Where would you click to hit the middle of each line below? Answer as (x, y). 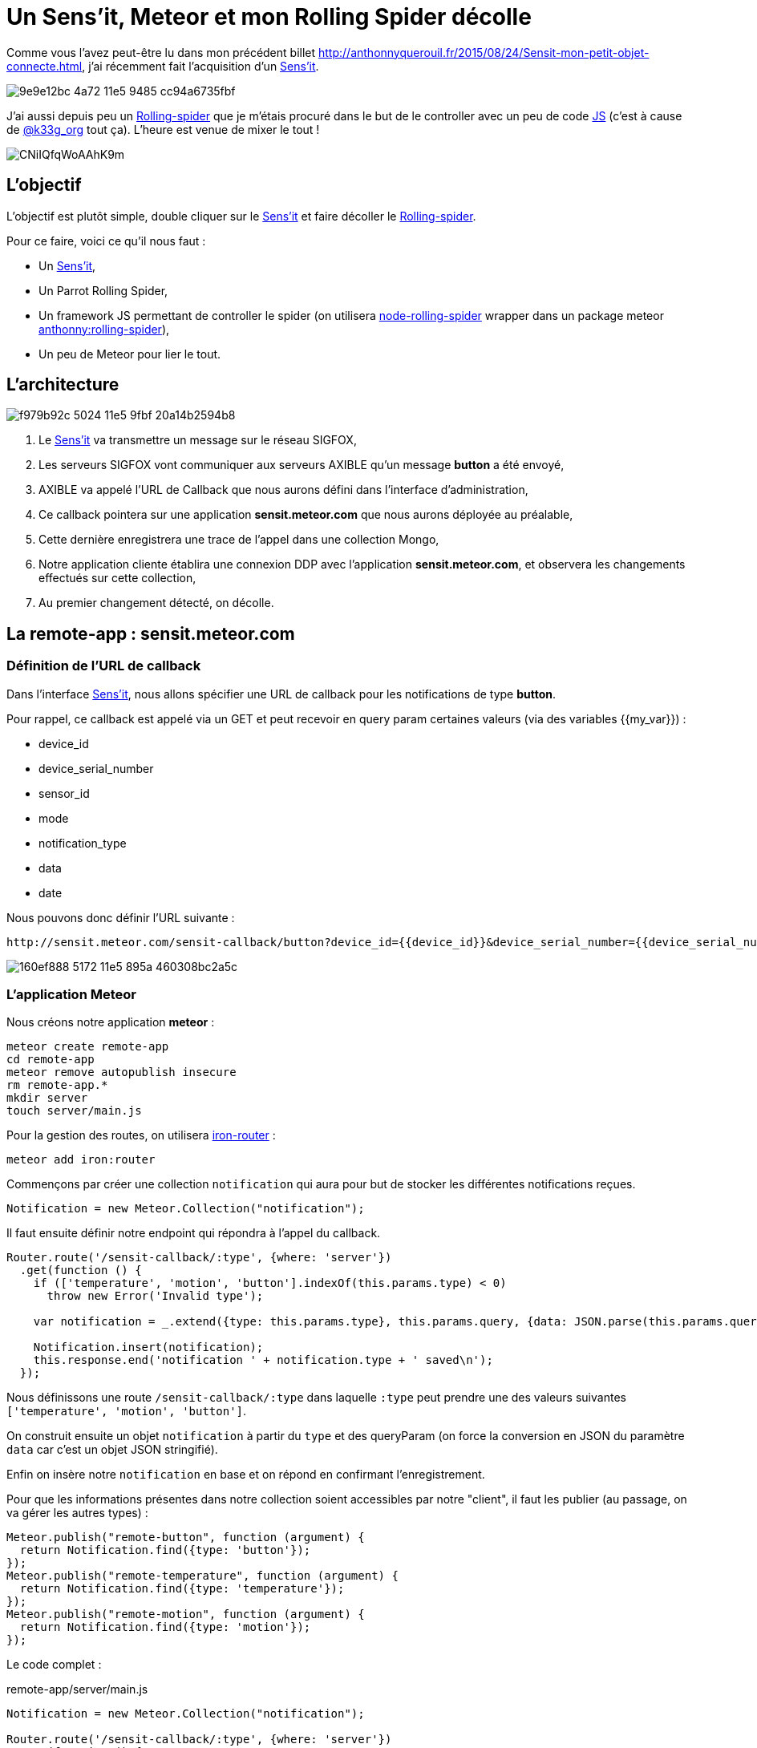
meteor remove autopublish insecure (121, 1072)
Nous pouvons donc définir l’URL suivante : (121, 917)
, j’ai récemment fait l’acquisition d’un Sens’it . (200, 66)
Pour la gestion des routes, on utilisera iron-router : (141, 1135)
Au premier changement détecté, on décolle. (156, 603)
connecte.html (45, 66)
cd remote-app (51, 1060)
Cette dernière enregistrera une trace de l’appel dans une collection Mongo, (239, 540)
